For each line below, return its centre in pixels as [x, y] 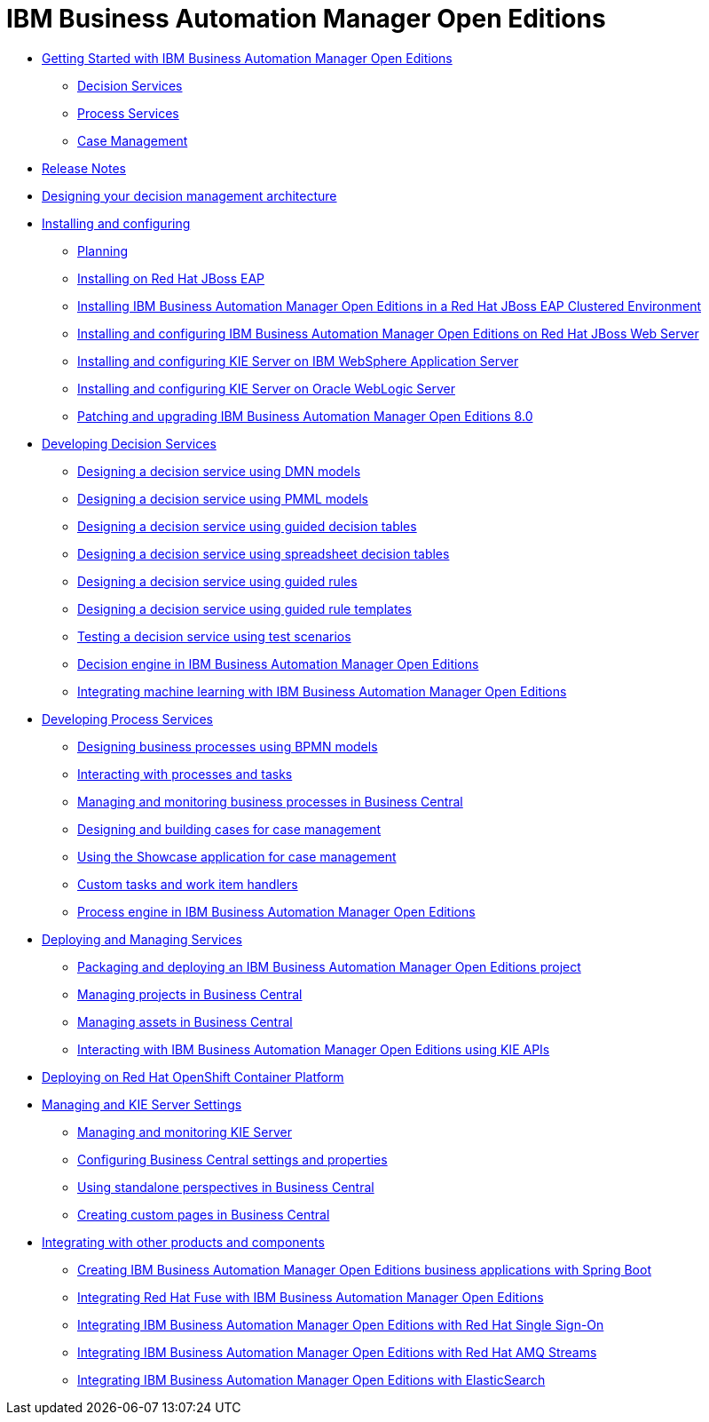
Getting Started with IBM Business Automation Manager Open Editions [247, 58]
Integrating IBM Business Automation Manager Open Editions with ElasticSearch [311, 1379]
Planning [102, 250]
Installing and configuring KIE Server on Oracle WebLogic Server [266, 388]
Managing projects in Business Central [190, 994]
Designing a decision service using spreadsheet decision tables [264, 553]
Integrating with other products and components [183, 1242]
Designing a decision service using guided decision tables [247, 526]
